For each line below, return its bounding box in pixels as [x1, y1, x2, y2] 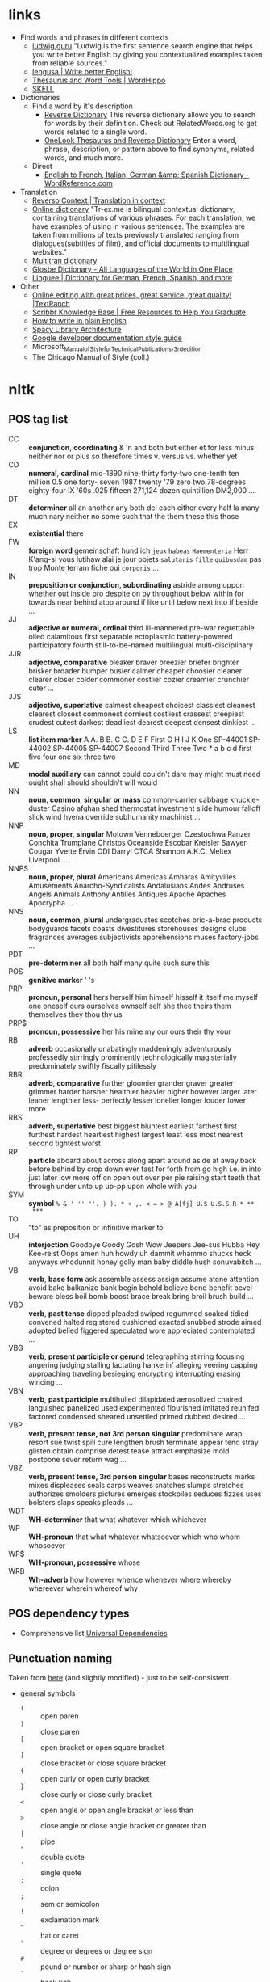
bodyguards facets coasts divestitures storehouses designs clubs [28, 923, 247, 933]
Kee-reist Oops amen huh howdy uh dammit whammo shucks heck [28, 1248, 251, 1258]
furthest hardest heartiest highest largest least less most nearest [28, 1129, 243, 1139]
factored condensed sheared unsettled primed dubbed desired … [28, 1411, 246, 1421]
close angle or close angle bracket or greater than [39, 1821, 207, 1831]
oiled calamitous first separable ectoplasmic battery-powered [28, 631, 233, 641]
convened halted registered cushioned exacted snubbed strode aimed [28, 1317, 262, 1326]
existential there [28, 528, 84, 538]
